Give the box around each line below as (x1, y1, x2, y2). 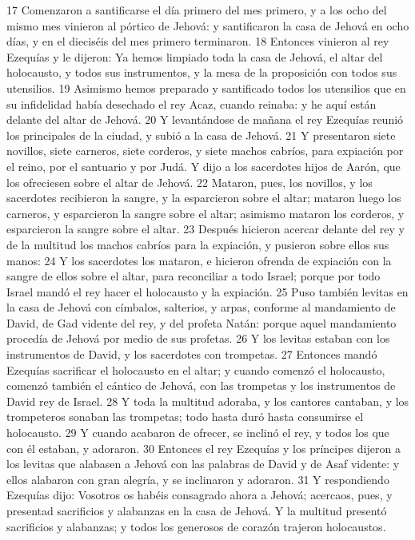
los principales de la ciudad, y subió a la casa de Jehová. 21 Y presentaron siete (6, 126, 396, 143)
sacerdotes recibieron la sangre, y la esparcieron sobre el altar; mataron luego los (6, 189, 401, 206)
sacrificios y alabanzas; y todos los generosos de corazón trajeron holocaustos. (6, 518, 386, 534)
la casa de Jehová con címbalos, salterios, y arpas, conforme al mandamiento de (6, 299, 396, 316)
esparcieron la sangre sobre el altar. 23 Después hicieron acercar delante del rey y (6, 220, 405, 237)
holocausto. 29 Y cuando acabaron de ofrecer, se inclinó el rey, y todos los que (6, 424, 389, 441)
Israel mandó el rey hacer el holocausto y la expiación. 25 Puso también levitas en (6, 283, 409, 300)
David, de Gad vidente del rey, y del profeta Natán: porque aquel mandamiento (6, 314, 397, 331)
